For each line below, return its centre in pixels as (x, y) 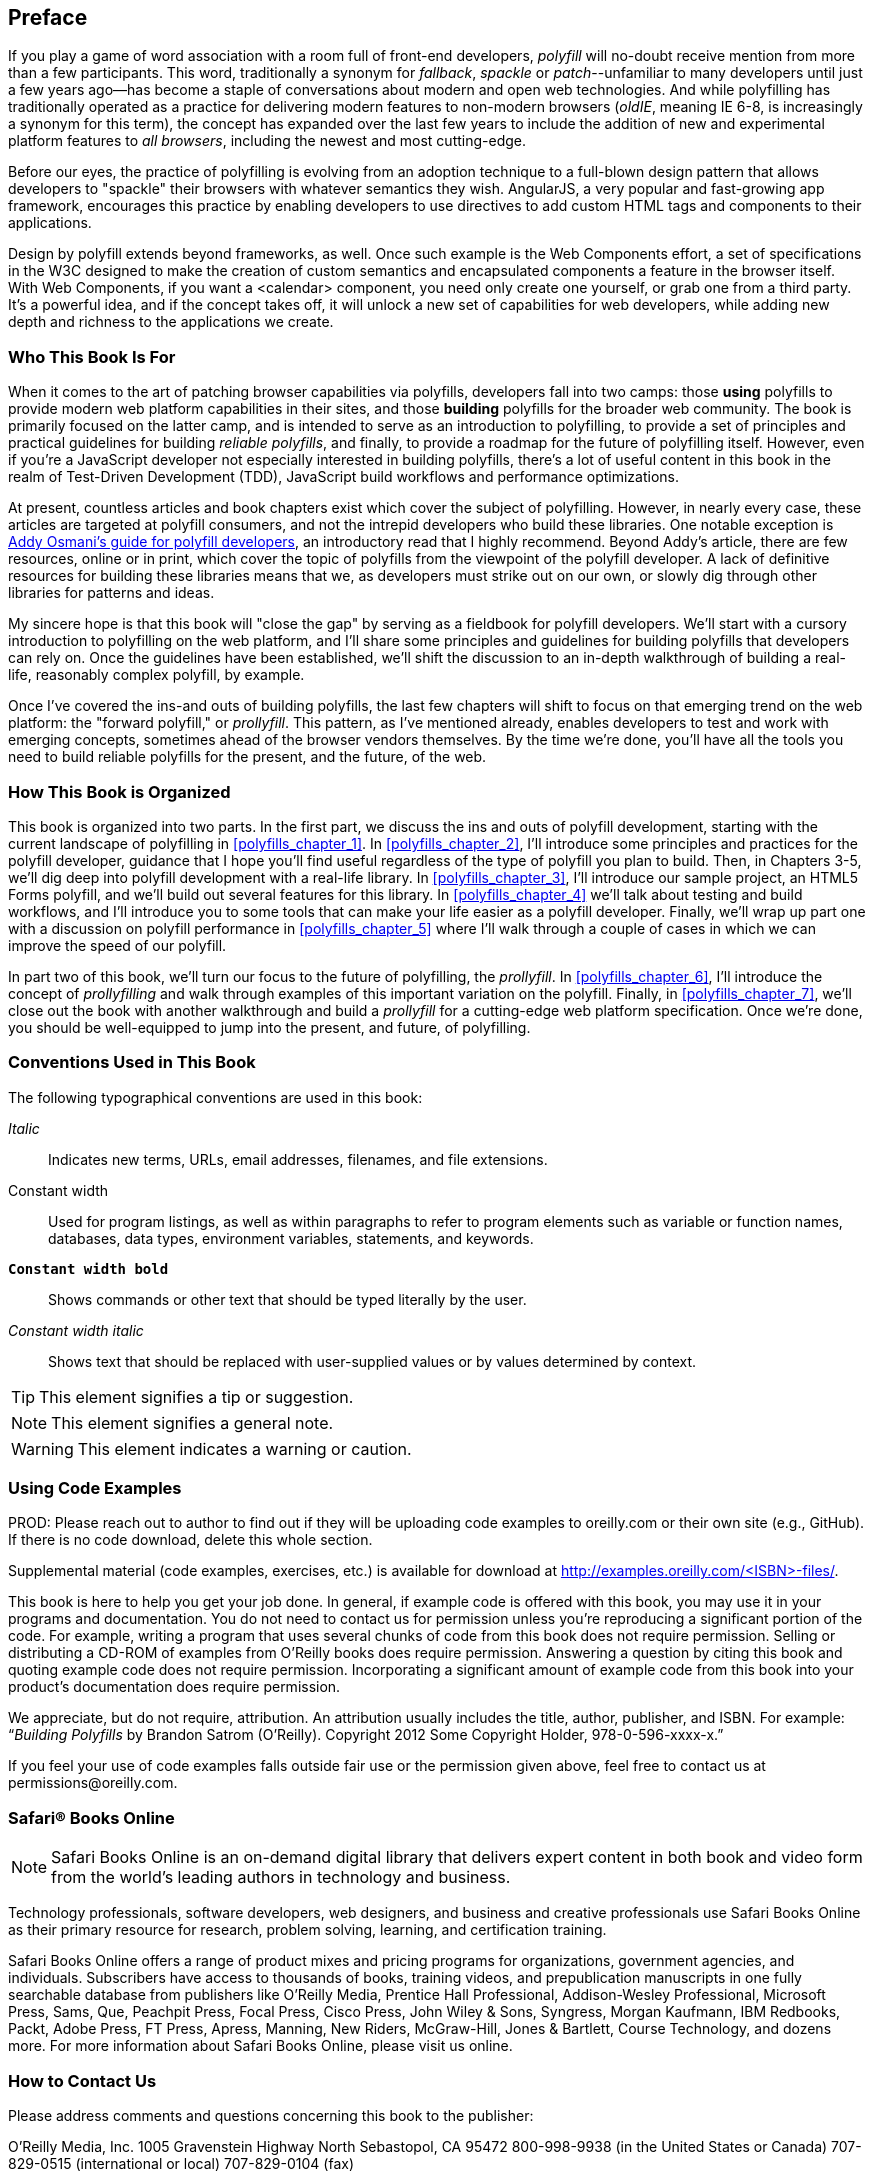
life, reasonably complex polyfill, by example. (156, 675)
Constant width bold (88, 1268)
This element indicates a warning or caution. (244, 1448)
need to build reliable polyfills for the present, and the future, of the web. (247, 757)
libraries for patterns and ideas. (111, 593)
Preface (48, 17)
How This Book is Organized (119, 791)
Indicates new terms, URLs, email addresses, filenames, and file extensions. (298, 1159)
